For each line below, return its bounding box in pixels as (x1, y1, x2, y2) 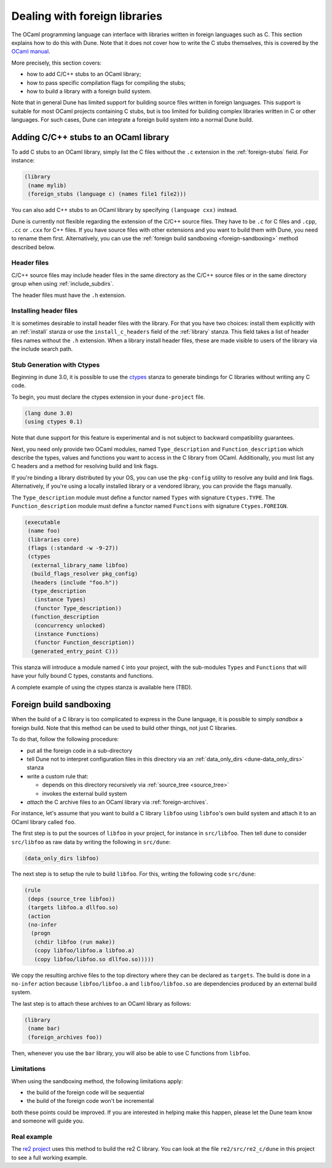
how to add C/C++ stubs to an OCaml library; (26, 71, 141, 78)
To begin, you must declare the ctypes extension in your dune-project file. (11, 393, 205, 401)
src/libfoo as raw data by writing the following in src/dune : (11, 838, 171, 845)
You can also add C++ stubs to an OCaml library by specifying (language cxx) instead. (11, 206, 238, 214)
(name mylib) (28, 182, 67, 189)
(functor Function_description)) (34, 639, 135, 646)
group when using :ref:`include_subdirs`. (11, 280, 114, 288)
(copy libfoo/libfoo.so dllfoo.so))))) (34, 955, 154, 963)
